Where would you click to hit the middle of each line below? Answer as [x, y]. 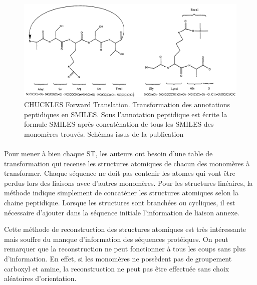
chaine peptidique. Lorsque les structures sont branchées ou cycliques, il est [120, 202]
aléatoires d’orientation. [40, 278]
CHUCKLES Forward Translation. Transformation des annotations [127, 104]
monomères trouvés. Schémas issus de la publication [104, 133]
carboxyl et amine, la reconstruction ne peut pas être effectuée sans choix [117, 268]
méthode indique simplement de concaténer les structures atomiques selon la [121, 193]
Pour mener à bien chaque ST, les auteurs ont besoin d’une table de [108, 153]
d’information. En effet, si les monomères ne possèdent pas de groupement [118, 258]
